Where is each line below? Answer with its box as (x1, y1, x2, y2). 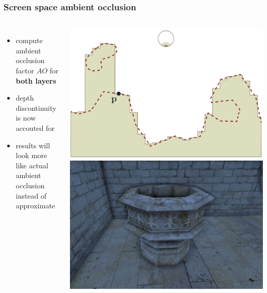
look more (15, 150, 47, 161)
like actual (15, 160, 48, 170)
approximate (15, 200, 56, 211)
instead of (15, 190, 47, 201)
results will (15, 140, 50, 150)
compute (15, 35, 43, 46)
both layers (15, 75, 57, 86)
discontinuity (15, 102, 57, 113)
